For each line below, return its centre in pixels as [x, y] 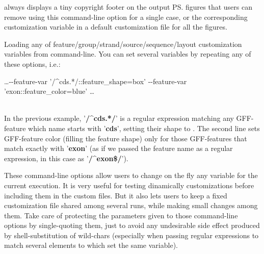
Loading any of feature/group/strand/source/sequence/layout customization [123, 44]
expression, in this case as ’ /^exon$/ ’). [66, 158]
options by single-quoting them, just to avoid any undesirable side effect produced [132, 225]
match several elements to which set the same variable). [91, 245]
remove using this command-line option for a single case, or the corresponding [126, 17]
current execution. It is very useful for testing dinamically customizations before [129, 185]
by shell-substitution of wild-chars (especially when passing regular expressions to [131, 235]
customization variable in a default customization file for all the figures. [116, 27]
